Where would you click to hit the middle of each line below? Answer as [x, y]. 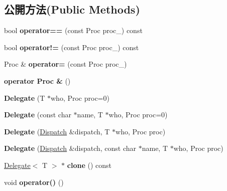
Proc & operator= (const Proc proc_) [66, 64]
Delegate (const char [38, 115]
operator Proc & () [37, 80]
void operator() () [34, 182]
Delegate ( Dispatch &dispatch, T [57, 131]
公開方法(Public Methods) [72, 9]
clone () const [89, 165]
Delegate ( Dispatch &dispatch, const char [70, 148]
